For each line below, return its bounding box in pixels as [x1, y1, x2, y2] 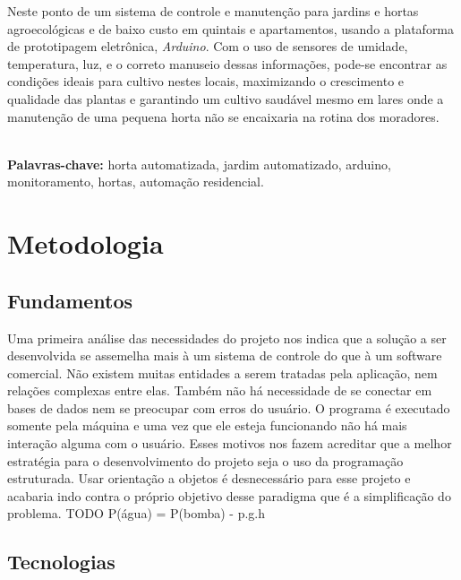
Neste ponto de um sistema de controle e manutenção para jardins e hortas [7, 2, 419, 20]
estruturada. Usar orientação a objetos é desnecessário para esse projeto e [7, 469, 411, 488]
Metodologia [7, 225, 164, 262]
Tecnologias [7, 548, 115, 576]
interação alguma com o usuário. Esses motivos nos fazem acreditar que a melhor [7, 434, 452, 453]
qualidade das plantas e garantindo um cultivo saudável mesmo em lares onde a [7, 89, 444, 108]
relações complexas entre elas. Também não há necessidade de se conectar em [7, 381, 432, 400]
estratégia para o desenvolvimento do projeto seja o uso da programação [7, 451, 404, 470]
